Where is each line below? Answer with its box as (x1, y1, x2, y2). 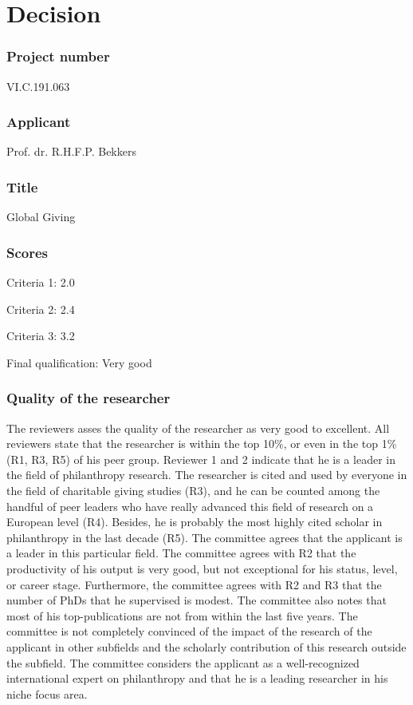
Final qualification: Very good (6, 354, 152, 370)
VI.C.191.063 (6, 77, 70, 94)
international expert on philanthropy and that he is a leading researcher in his (6, 670, 388, 687)
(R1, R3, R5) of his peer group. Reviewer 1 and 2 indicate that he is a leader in (6, 450, 395, 467)
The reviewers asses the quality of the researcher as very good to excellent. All (6, 419, 390, 436)
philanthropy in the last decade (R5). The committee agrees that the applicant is (6, 529, 403, 545)
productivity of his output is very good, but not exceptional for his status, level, (6, 560, 398, 576)
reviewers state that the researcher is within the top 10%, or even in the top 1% (6, 435, 397, 452)
